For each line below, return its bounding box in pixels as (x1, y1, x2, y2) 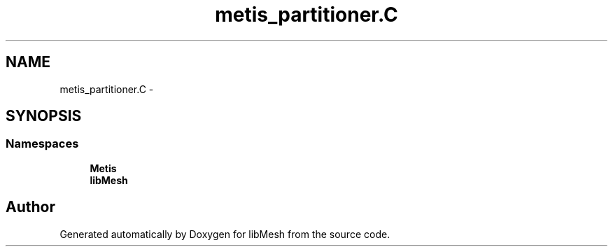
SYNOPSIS (6, 107, 82, 125)
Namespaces (6, 136, 79, 151)
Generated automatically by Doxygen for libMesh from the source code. (59, 227, 390, 240)
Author (6, 198, 55, 216)
